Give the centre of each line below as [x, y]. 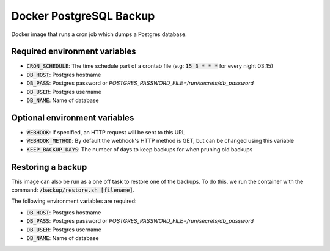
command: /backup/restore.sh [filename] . [73, 190]
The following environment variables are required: [74, 201]
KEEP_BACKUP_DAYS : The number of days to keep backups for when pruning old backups [140, 149]
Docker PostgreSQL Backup [83, 16]
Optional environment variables [73, 118]
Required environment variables [74, 52]
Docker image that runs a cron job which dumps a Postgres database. [99, 34]
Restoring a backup [49, 167]
